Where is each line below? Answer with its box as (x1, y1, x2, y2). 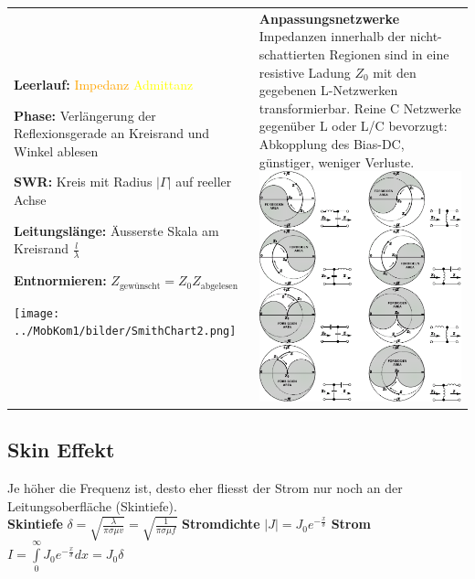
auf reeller (175, 172, 232, 191)
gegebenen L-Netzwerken (259, 80, 398, 100)
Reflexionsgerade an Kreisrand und (14, 123, 209, 143)
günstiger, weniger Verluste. (259, 152, 415, 171)
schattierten (259, 44, 325, 63)
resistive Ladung (259, 62, 351, 81)
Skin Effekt (7, 435, 115, 464)
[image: (14, 306, 60, 320)
